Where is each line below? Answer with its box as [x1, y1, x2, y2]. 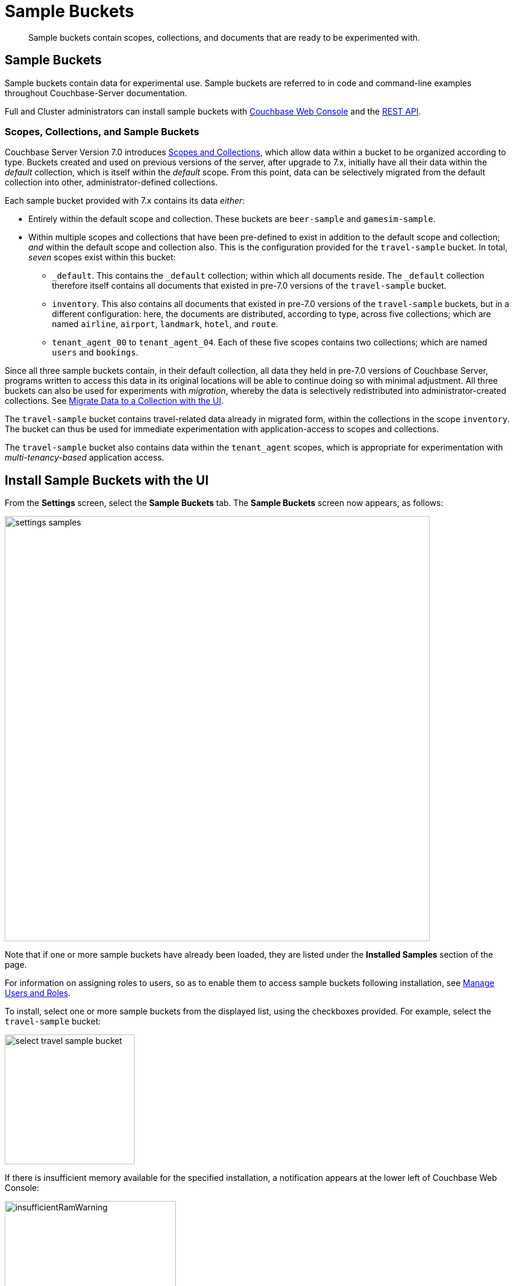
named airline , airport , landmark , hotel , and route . [52, 319, 279, 329]
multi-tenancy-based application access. [5, 452, 165, 463]
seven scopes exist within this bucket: [28, 252, 176, 263]
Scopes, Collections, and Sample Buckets [5, 125, 199, 138]
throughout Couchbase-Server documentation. [5, 87, 188, 98]
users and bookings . [52, 347, 139, 358]
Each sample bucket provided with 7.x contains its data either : [5, 195, 245, 206]
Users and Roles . [5, 988, 71, 998]
